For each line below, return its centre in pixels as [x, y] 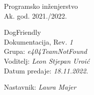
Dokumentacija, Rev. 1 [39, 41]
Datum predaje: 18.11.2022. [46, 70]
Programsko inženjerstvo [41, 6]
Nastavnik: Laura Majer [40, 87]
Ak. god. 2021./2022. [35, 15]
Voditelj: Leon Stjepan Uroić [47, 60]
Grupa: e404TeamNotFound [46, 51]
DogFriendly [23, 32]
